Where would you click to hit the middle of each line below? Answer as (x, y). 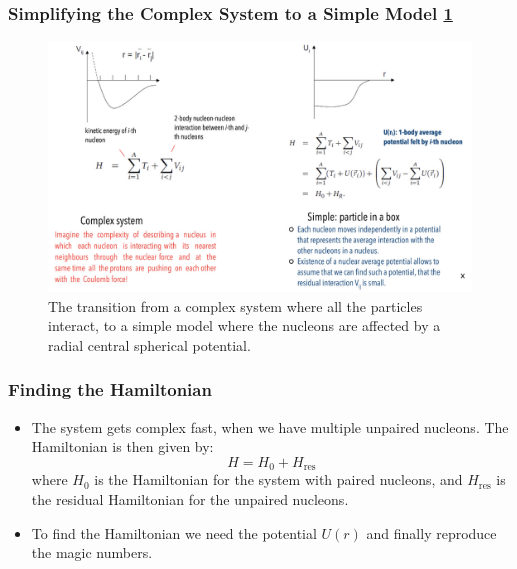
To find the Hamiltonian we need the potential (174, 532)
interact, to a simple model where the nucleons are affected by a (244, 325)
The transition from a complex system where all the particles (235, 305)
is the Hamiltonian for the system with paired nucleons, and (278, 479)
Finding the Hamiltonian (110, 389)
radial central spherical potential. (149, 344)
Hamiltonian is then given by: (122, 446)
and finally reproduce (431, 532)
